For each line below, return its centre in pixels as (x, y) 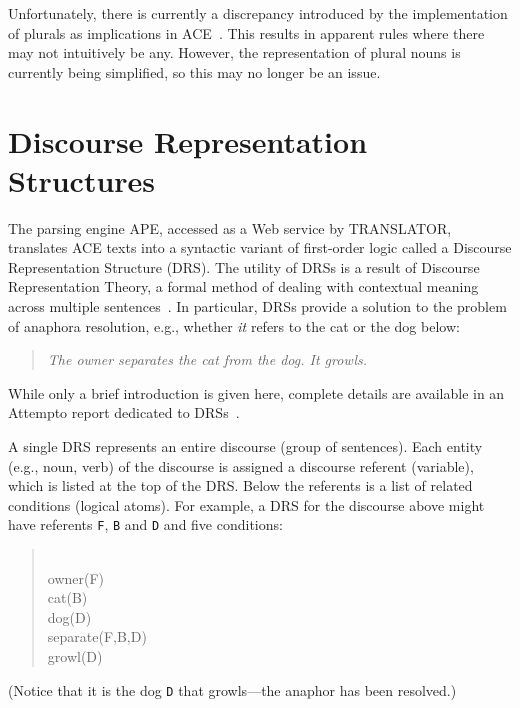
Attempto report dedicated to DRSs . (124, 412)
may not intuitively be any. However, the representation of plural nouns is (234, 52)
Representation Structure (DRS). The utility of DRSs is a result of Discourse (244, 266)
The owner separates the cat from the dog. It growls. (207, 359)
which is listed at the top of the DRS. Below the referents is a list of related (240, 485)
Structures (82, 179)
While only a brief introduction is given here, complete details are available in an (256, 392)
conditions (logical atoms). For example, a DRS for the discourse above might (246, 504)
